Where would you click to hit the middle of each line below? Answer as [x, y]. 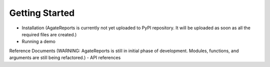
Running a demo [39, 42]
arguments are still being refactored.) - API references [65, 58]
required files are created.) [49, 34]
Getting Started [42, 13]
